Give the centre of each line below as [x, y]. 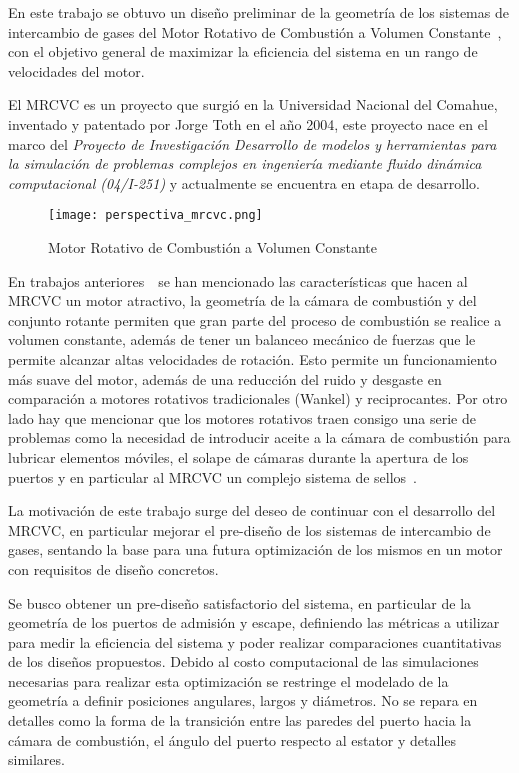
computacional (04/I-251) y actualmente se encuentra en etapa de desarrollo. [244, 182]
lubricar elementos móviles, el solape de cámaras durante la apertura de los [238, 456]
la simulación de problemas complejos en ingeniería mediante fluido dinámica [245, 163]
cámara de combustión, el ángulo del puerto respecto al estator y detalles [232, 739]
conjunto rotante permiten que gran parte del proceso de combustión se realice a [255, 319]
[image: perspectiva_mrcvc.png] [155, 215]
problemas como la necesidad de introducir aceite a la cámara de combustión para [259, 437]
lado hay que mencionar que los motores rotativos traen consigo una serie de [242, 417]
